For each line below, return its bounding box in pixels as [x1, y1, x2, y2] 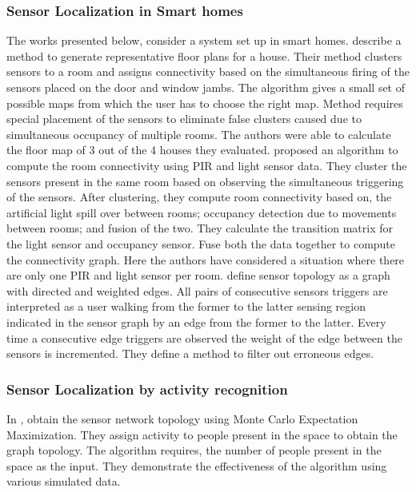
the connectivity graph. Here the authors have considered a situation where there [6, 251, 405, 268]
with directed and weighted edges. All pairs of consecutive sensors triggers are [6, 282, 388, 299]
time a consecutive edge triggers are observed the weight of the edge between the [6, 329, 402, 346]
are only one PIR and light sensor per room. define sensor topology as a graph [6, 267, 390, 284]
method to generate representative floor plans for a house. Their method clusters [6, 47, 402, 64]
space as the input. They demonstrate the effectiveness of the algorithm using [6, 457, 387, 474]
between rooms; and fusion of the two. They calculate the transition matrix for [6, 220, 393, 236]
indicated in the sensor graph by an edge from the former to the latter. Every [6, 313, 386, 330]
